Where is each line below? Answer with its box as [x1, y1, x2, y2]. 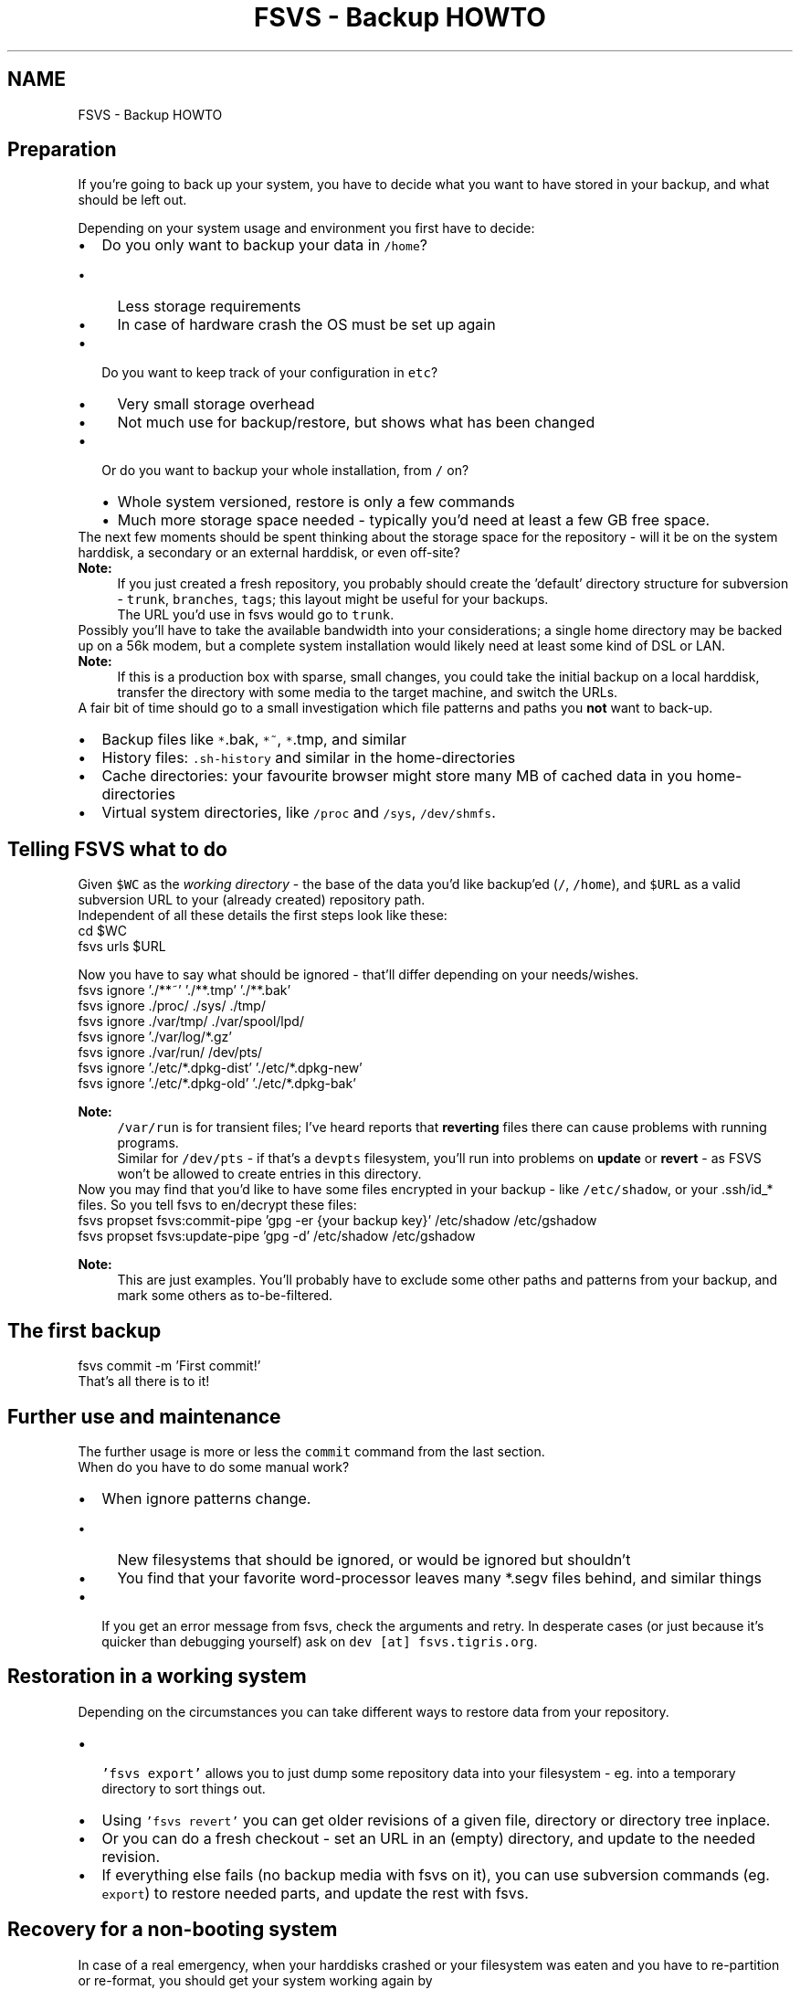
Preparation [7, 138, 117, 162]
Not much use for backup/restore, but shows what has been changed [117, 413, 595, 432]
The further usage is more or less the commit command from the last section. [78, 1443, 545, 1459]
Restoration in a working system [7, 1665, 307, 1688]
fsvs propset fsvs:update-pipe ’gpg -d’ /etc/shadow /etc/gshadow [78, 1228, 476, 1244]
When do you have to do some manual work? [78, 1458, 350, 1475]
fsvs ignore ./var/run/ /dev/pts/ [78, 1044, 263, 1061]
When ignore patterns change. [101, 1488, 311, 1508]
